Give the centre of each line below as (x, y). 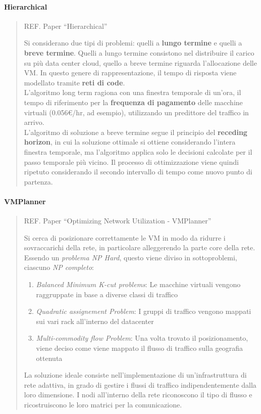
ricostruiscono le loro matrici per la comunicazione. (103, 404)
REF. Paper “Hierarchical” (66, 26)
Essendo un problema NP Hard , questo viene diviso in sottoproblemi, (130, 257)
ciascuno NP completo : (59, 267)
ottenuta (49, 358)
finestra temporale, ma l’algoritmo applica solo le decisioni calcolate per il (138, 151)
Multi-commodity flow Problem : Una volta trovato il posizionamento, (142, 338)
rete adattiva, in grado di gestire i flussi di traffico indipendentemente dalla (140, 384)
